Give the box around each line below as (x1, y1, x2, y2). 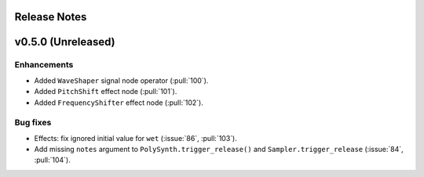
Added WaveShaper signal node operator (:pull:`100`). (34, 75, 209, 85)
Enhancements (14, 60, 74, 70)
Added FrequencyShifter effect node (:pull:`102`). (34, 98, 203, 107)
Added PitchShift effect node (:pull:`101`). (34, 87, 177, 96)
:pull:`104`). (34, 155, 71, 164)
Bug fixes (14, 117, 52, 128)
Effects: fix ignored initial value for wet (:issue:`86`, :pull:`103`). (34, 133, 237, 143)
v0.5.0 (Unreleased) (14, 35, 115, 49)
